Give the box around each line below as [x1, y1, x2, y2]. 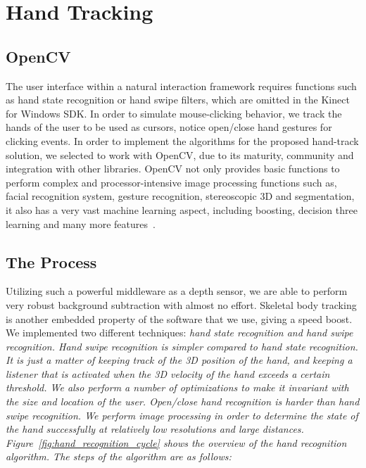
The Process [6, 251, 97, 272]
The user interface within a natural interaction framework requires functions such [6, 78, 357, 93]
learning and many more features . [6, 216, 156, 231]
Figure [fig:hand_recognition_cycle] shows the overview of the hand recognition [6, 435, 347, 450]
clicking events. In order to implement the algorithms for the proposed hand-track [6, 133, 359, 148]
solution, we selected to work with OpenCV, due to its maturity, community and [6, 147, 354, 162]
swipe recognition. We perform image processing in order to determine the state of [6, 407, 358, 422]
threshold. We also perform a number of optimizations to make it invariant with [6, 380, 349, 395]
